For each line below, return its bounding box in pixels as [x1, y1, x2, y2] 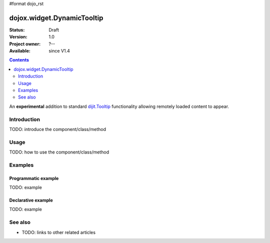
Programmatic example [9, 175, 59, 181]
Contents [9, 57, 29, 63]
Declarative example [9, 197, 53, 203]
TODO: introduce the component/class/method [9, 126, 106, 132]
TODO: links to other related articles [21, 229, 96, 235]
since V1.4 [48, 48, 70, 54]
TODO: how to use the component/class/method [9, 149, 109, 155]
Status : [9, 26, 25, 32]
